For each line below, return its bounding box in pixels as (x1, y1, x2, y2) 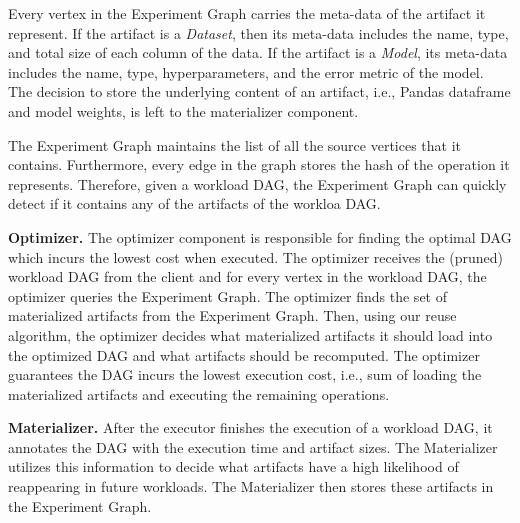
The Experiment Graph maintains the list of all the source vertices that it (8, 134, 462, 155)
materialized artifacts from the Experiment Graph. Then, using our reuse (8, 305, 457, 326)
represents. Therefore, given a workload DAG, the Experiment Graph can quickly (8, 173, 507, 194)
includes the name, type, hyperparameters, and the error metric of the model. (8, 61, 484, 82)
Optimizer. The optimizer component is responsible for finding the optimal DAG (8, 226, 512, 247)
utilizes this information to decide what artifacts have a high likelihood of (8, 456, 459, 477)
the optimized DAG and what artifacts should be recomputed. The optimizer (8, 344, 480, 365)
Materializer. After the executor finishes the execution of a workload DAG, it (8, 417, 493, 438)
